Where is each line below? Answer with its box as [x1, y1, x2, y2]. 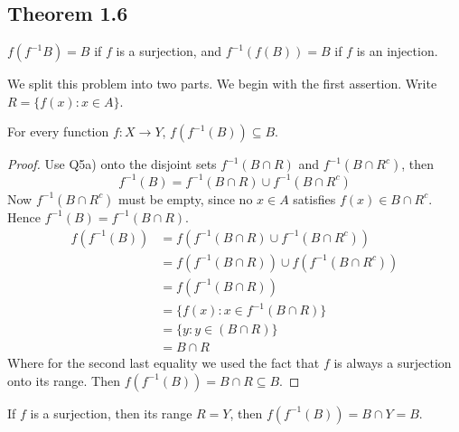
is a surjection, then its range [30, 403, 192, 422]
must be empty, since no [118, 189, 253, 208]
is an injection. [356, 42, 438, 61]
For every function [7, 122, 109, 141]
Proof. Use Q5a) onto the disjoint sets [7, 155, 217, 174]
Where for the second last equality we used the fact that [7, 353, 320, 372]
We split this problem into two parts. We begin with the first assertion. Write [7, 74, 437, 93]
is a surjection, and [116, 42, 221, 61]
